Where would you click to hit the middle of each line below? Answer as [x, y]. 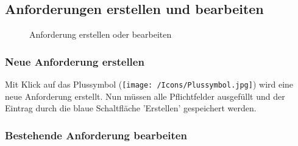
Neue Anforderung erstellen [75, 61]
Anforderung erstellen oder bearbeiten [101, 34]
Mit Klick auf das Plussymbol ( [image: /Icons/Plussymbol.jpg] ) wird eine [149, 84]
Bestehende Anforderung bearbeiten [96, 135]
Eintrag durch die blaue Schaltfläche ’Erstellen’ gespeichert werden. [131, 108]
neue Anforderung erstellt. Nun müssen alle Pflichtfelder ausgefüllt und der [145, 96]
